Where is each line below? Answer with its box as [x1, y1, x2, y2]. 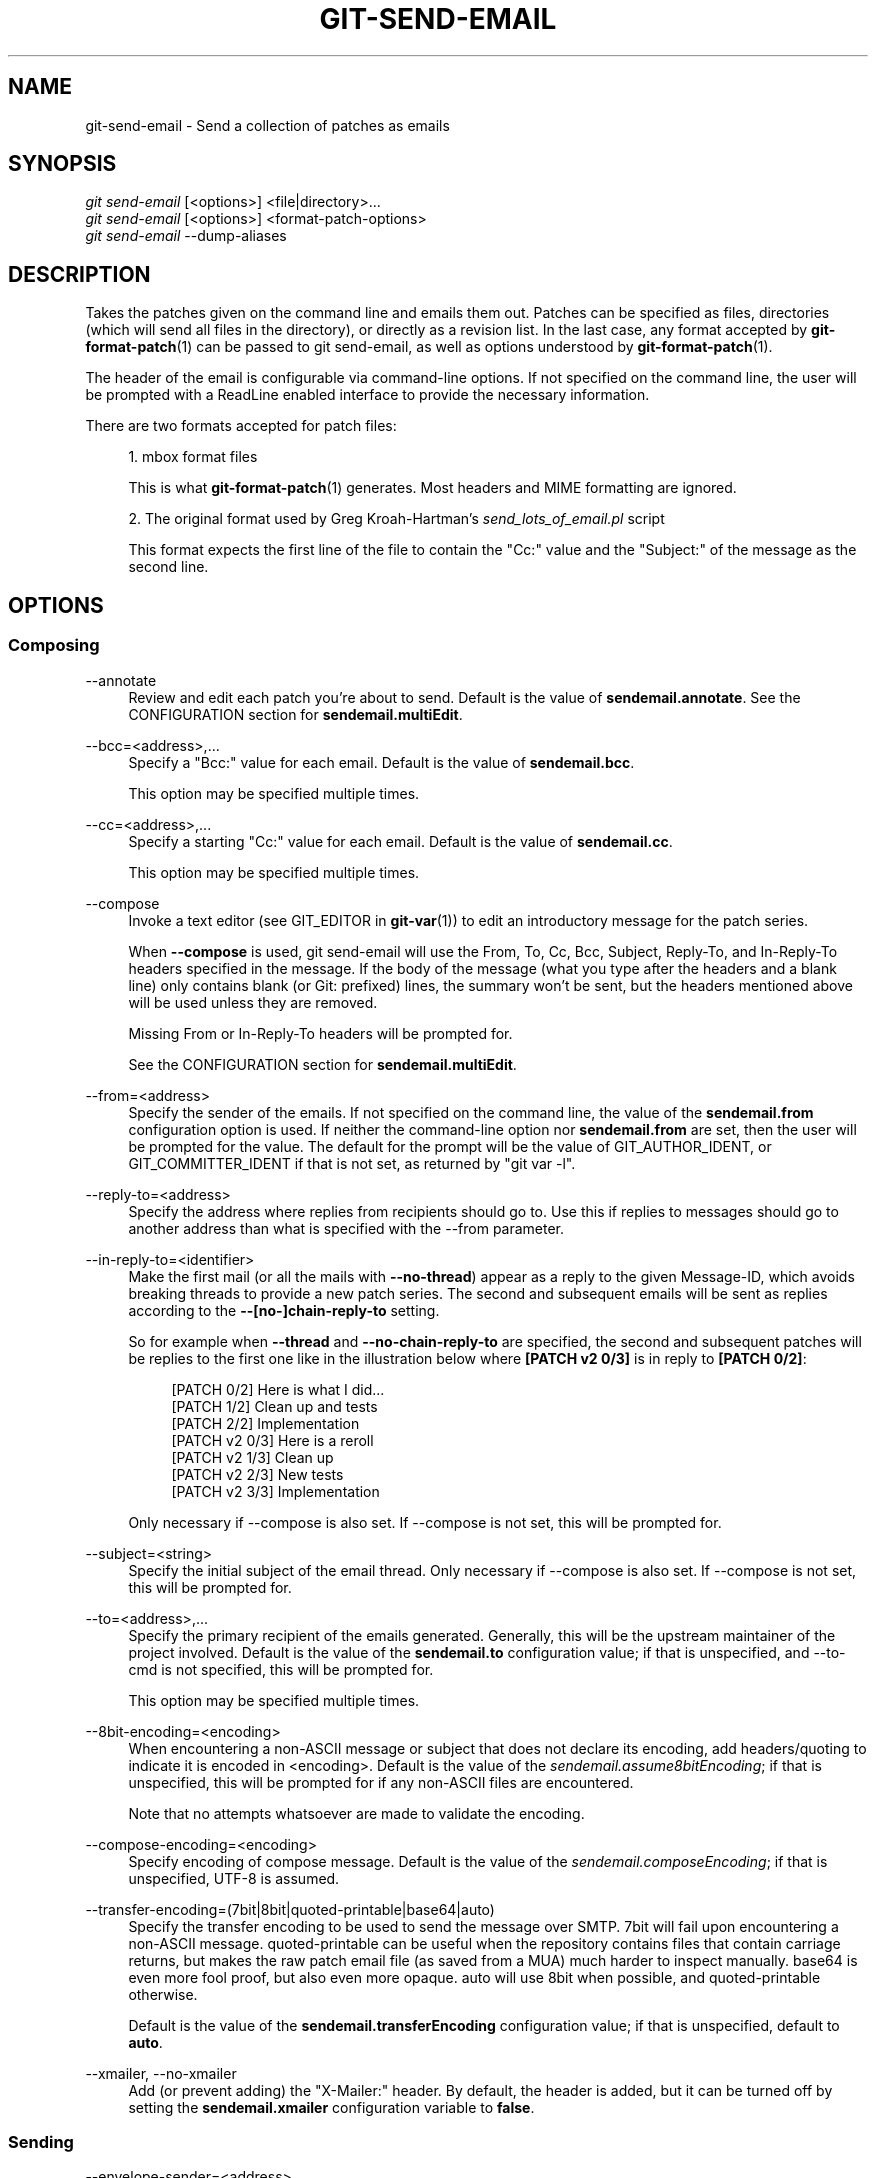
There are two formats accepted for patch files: [85, 417, 397, 435]
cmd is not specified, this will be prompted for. [128, 1660, 434, 1678]
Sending [8, 2131, 74, 2152]
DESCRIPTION [8, 261, 151, 287]
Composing [8, 635, 100, 656]
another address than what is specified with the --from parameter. [128, 1219, 565, 1237]
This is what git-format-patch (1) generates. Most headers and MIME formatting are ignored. [128, 479, 737, 497]
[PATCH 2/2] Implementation [171, 1414, 360, 1432]
